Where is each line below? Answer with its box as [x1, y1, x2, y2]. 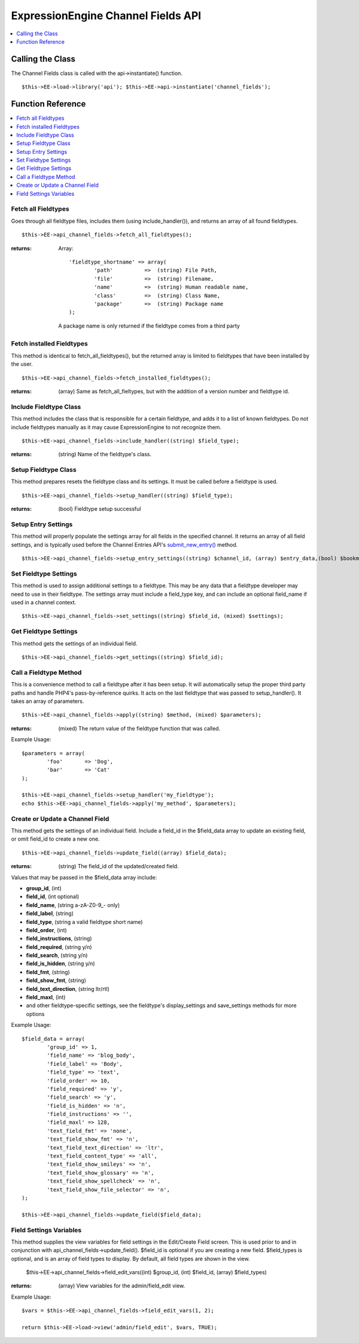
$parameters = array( [22, 750, 85, 757]
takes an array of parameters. [11, 698, 84, 705]
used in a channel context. [11, 599, 77, 606]
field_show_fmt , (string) [26, 977, 87, 984]
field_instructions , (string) [26, 935, 92, 942]
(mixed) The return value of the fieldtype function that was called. [58, 724, 221, 732]
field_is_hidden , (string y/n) [26, 960, 95, 967]
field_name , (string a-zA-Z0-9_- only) [26, 901, 120, 908]
